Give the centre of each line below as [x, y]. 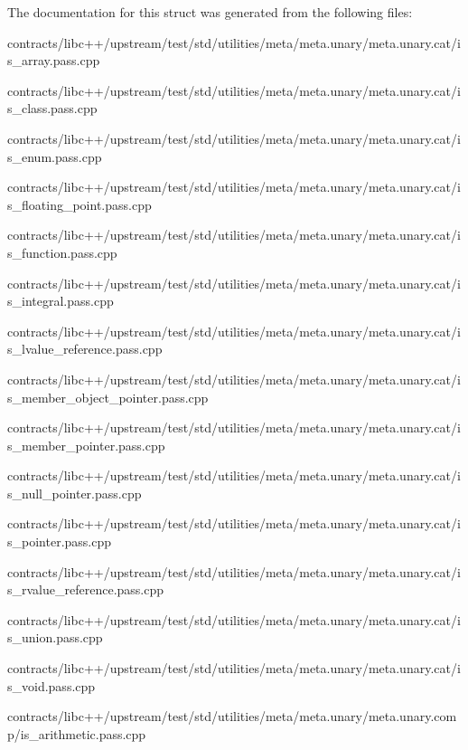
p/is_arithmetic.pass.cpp [77, 733]
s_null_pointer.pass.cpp [75, 493]
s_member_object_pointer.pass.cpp [108, 397]
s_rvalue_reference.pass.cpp [86, 589]
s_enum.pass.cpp [55, 156]
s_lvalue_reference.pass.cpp [85, 349]
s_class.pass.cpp [52, 108]
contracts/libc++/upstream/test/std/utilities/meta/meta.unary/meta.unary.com [232, 716]
